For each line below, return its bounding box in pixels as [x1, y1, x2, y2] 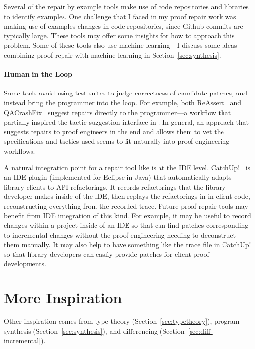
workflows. [4, 145, 35, 156]
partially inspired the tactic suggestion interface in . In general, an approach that [4, 117, 249, 127]
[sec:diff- [188, 325, 213, 336]
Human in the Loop [4, 69, 72, 79]
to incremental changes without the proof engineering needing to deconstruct [4, 229, 236, 240]
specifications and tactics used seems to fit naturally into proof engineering [4, 136, 230, 146]
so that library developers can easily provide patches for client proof [4, 249, 209, 259]
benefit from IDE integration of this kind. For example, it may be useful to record [4, 210, 251, 221]
